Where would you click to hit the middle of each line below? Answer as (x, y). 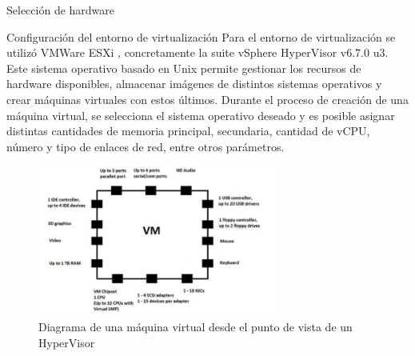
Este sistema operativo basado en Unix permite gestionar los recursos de (184, 68)
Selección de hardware (61, 10)
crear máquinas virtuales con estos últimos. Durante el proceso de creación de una (207, 99)
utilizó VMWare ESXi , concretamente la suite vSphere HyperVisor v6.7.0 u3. (198, 52)
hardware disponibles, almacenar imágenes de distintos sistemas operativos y (194, 84)
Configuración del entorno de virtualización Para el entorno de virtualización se (201, 36)
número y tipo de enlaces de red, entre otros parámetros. (146, 146)
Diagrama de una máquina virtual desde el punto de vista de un (196, 327)
